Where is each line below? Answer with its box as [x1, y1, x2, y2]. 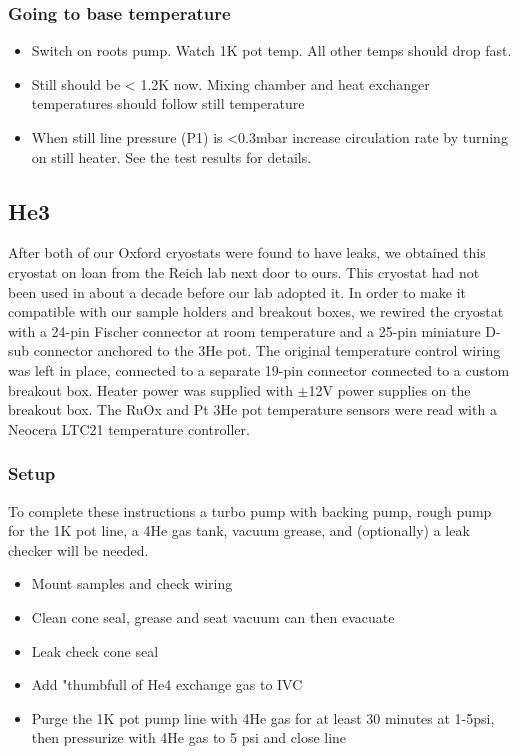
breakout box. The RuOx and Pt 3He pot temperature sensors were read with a [8, 399, 497, 420]
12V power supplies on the [308, 379, 471, 400]
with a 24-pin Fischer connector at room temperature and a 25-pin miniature [8, 320, 481, 341]
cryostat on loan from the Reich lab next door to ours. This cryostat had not [8, 261, 480, 282]
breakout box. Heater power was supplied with [8, 379, 293, 400]
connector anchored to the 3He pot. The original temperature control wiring [33, 340, 501, 361]
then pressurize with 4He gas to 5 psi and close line [31, 727, 347, 748]
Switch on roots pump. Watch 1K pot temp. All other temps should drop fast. [31, 40, 512, 61]
